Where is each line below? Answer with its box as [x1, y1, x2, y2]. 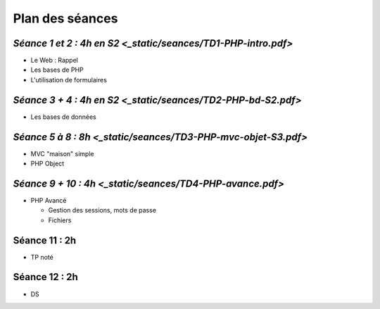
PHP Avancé [30, 196, 67, 204]
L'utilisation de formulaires [30, 75, 107, 84]
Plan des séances [13, 11, 118, 26]
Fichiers [48, 215, 72, 225]
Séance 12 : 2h [13, 271, 79, 283]
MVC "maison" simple [30, 149, 94, 158]
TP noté [30, 253, 54, 261]
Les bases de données [30, 113, 96, 121]
